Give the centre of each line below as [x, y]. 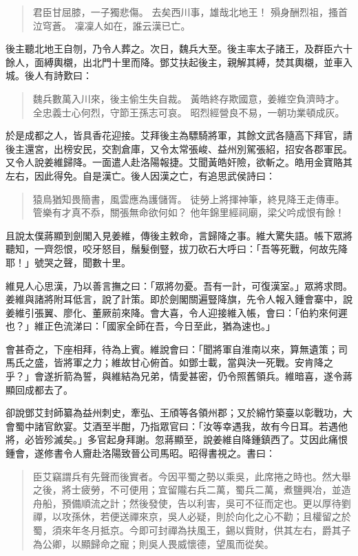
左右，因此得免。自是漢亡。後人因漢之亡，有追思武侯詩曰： [140, 175]
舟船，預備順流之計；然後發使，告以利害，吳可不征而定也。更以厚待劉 [192, 503]
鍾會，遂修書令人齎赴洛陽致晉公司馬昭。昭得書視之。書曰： [140, 453]
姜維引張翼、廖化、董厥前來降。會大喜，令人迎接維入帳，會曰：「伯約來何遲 [177, 312]
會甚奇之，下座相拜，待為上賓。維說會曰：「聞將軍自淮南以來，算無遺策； [172, 349]
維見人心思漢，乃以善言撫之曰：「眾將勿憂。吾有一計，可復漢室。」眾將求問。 [179, 285]
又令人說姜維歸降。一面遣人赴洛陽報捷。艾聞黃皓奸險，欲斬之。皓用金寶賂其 [179, 162]
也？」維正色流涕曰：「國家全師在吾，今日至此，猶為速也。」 [140, 326]
